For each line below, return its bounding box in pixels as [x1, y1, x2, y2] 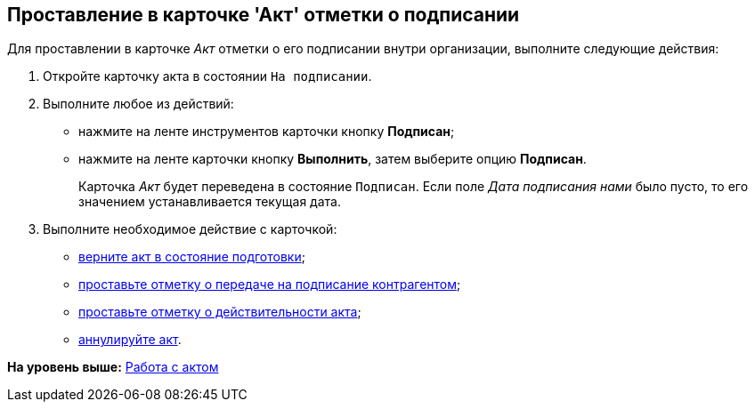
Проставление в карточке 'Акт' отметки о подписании [7, 4, 520, 26]
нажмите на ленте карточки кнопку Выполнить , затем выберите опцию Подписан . [78, 151, 587, 167]
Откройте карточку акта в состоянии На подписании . [43, 68, 372, 84]
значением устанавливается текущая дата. [78, 194, 341, 210]
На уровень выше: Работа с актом [7, 359, 219, 375]
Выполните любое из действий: [43, 96, 234, 112]
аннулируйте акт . [78, 332, 182, 348]
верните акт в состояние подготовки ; [78, 249, 305, 265]
